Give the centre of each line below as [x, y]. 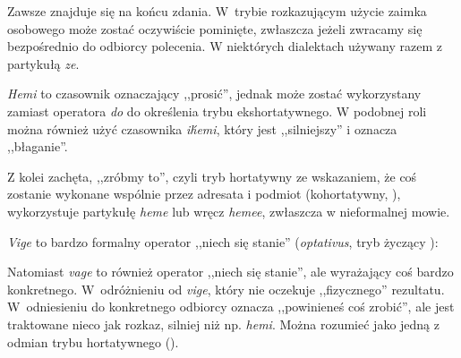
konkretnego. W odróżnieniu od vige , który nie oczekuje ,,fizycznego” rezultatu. [226, 289]
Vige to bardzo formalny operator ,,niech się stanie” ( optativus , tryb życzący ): [223, 241]
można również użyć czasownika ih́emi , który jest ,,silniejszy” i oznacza [202, 128]
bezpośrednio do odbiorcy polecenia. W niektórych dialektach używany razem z [225, 46]
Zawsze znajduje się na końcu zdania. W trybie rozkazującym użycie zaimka [217, 11]
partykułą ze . [43, 63]
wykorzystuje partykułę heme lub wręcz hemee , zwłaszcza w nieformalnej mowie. [229, 211]
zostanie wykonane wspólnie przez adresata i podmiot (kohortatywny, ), [204, 194]
